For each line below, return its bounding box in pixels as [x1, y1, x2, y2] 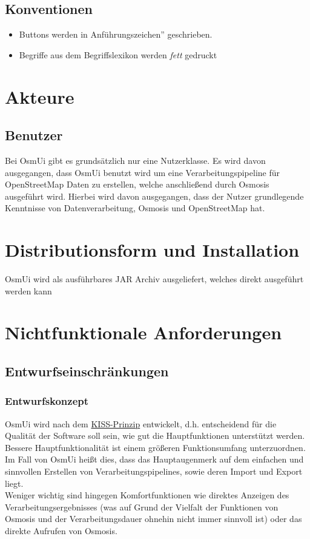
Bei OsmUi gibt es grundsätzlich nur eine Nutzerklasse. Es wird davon [5, 154, 266, 166]
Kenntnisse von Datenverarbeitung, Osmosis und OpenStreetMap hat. [5, 202, 265, 214]
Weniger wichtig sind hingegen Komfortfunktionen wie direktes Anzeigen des [5, 489, 289, 501]
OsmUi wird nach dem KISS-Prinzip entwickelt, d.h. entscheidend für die [5, 417, 277, 430]
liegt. [5, 476, 24, 489]
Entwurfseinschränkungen [5, 362, 169, 381]
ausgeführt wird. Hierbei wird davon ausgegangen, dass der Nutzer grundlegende [5, 189, 304, 202]
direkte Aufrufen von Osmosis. [5, 524, 117, 537]
